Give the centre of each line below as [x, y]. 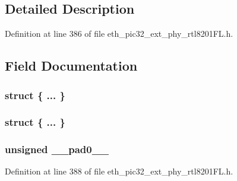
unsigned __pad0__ [57, 149]
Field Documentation [71, 66]
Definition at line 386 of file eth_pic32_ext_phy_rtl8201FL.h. [119, 34]
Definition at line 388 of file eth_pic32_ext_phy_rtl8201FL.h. [119, 171]
